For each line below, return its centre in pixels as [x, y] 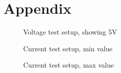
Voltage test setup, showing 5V [70, 32]
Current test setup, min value [68, 48]
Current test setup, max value [69, 65]
